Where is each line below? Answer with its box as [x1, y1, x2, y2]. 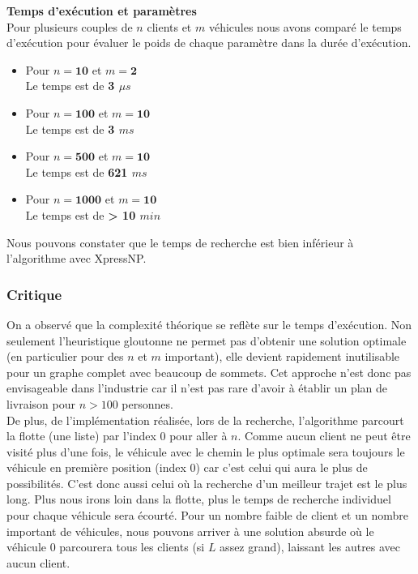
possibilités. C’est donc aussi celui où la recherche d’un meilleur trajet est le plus [6, 474, 407, 491]
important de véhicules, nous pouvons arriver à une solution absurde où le [6, 522, 374, 539]
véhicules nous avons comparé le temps [208, 18, 402, 35]
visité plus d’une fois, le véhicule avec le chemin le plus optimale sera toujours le [6, 443, 405, 460]
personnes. [122, 395, 173, 412]
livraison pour [6, 395, 75, 412]
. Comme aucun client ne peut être [237, 427, 411, 444]
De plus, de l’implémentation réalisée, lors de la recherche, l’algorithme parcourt [6, 411, 404, 428]
